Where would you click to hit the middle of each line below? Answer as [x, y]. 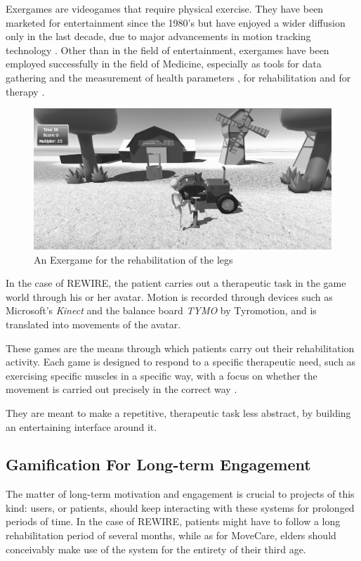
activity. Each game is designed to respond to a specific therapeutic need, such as [181, 362]
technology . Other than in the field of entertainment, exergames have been [168, 50]
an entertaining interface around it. [81, 426]
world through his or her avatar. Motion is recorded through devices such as [169, 296]
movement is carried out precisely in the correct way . [122, 389]
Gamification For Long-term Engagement [158, 464]
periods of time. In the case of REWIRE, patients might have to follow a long [173, 521]
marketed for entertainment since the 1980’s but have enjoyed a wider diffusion [176, 22]
